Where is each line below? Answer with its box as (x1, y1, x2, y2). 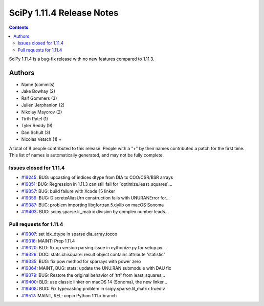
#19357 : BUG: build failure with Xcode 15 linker (21, 188, 115, 194)
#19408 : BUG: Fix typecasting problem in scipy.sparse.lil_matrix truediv (21, 286, 165, 292)
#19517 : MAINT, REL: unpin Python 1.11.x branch (21, 292, 117, 298)
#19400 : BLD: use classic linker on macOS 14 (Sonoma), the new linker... (21, 279, 167, 284)
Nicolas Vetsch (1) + (21, 136, 62, 142)
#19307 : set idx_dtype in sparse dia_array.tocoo (21, 231, 117, 237)
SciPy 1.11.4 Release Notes (9, 7, 119, 18)
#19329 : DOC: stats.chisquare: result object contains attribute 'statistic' (21, 252, 165, 258)
